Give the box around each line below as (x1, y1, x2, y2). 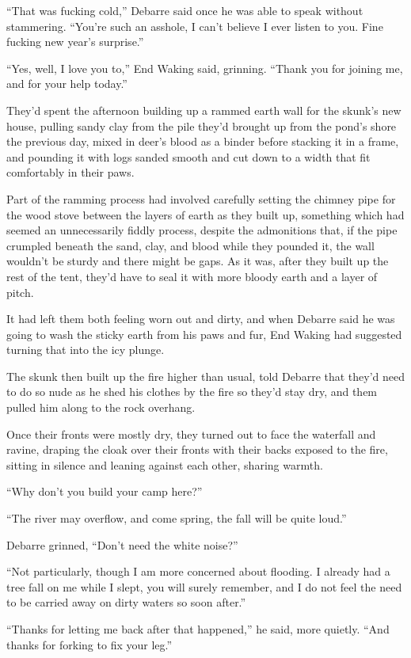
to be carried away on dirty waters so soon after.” (6, 594, 246, 610)
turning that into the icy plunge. (6, 341, 165, 358)
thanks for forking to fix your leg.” (6, 636, 173, 652)
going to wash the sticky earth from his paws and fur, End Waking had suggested (6, 325, 402, 342)
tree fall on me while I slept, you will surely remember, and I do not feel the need (6, 578, 402, 595)
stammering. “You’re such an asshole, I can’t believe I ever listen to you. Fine (6, 17, 383, 34)
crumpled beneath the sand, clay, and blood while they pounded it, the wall (6, 237, 375, 253)
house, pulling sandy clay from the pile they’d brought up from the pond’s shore (6, 117, 397, 134)
